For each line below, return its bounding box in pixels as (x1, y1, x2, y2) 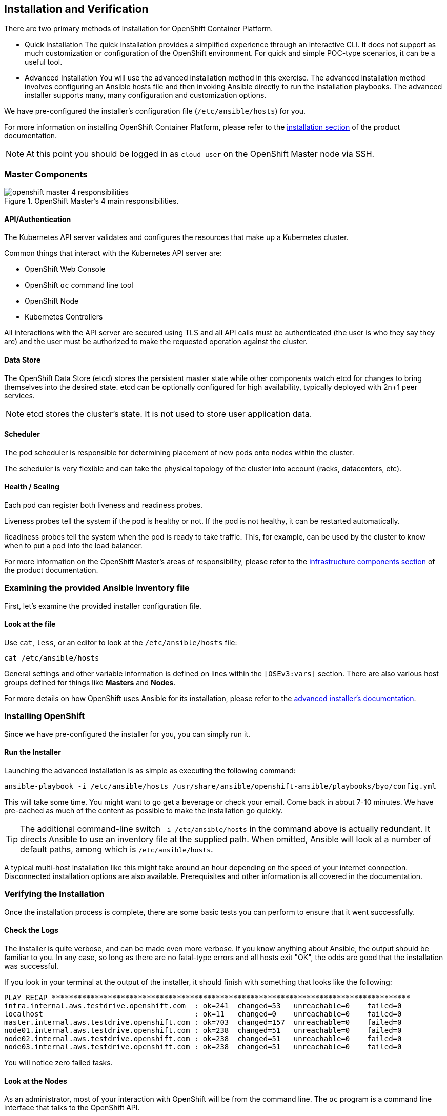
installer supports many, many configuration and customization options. (25, 91, 267, 100)
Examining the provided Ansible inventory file (4, 583, 190, 593)
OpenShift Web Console (25, 265, 106, 274)
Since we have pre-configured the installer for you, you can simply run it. (4, 729, 251, 739)
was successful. (4, 961, 59, 970)
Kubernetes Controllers (25, 312, 103, 322)
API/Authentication (4, 214, 71, 224)
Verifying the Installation (4, 889, 105, 900)
